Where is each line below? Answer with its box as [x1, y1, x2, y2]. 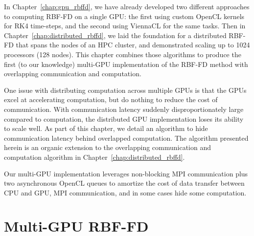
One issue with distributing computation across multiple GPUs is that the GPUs [4, 85, 247, 95]
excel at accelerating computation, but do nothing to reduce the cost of [4, 94, 218, 105]
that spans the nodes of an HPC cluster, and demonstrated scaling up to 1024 [16, 40, 250, 50]
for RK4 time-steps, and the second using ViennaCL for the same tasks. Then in [4, 21, 246, 31]
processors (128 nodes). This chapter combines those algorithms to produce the [4, 49, 241, 59]
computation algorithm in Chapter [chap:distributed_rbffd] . [4, 151, 185, 162]
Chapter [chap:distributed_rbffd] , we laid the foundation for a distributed [4, 30, 227, 40]
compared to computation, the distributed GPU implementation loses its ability [4, 113, 244, 124]
